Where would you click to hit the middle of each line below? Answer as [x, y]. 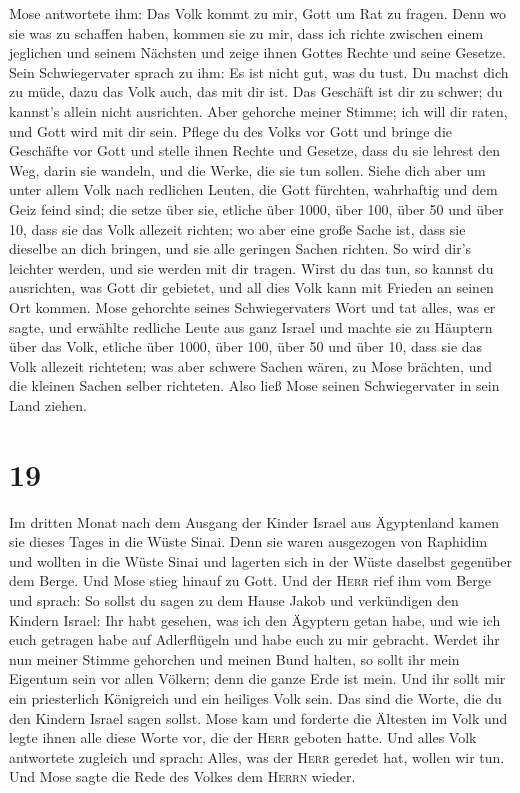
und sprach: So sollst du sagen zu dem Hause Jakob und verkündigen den [234, 599]
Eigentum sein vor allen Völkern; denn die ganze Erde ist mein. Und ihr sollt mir [257, 678]
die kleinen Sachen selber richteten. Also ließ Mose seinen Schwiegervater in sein [254, 385]
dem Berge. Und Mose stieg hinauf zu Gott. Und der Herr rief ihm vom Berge [250, 580]
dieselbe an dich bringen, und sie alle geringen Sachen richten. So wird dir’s [240, 248]
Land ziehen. [48, 404]
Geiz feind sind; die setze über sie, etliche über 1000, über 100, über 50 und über [256, 208]
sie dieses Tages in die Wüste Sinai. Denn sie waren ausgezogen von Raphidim [248, 541]
